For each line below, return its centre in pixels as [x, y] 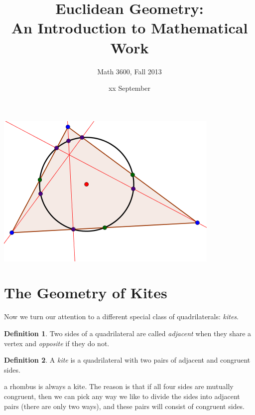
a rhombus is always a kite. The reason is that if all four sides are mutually [119, 386]
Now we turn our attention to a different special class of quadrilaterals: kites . [122, 316]
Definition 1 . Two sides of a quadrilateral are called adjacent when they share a [128, 333]
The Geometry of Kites [86, 293]
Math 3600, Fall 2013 [129, 71]
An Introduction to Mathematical [129, 28]
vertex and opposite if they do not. [57, 343]
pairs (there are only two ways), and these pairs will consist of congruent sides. [124, 406]
